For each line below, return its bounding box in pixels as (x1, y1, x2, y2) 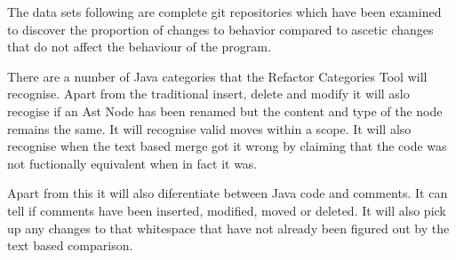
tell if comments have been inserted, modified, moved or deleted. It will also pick (7, 201, 446, 219)
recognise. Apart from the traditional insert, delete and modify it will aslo (7, 84, 410, 103)
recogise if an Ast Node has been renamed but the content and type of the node (7, 101, 443, 120)
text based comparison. (7, 236, 133, 255)
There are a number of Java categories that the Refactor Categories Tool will (7, 67, 428, 85)
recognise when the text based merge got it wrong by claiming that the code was (7, 137, 447, 155)
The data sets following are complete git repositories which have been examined (7, 3, 442, 20)
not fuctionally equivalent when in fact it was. (7, 154, 258, 172)
